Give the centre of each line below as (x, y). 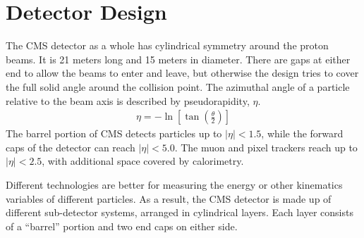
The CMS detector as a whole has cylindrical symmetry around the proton (167, 45)
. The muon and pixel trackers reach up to (266, 147)
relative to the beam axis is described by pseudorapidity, (128, 100)
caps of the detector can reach (71, 147)
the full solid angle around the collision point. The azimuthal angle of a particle (178, 86)
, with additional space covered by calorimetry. (143, 161)
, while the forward (302, 133)
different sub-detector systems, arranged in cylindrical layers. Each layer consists (180, 212)
